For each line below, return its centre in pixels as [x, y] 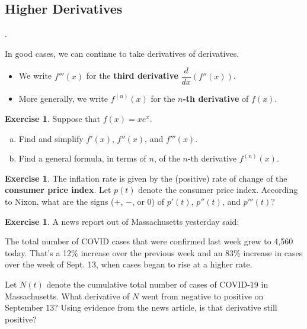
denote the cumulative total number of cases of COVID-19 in [157, 284]
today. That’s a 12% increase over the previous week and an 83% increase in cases [154, 252]
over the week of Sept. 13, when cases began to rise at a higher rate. [129, 264]
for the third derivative [132, 75]
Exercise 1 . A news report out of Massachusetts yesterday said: [122, 221]
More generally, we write [63, 99]
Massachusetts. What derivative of [67, 296]
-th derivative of [216, 99]
